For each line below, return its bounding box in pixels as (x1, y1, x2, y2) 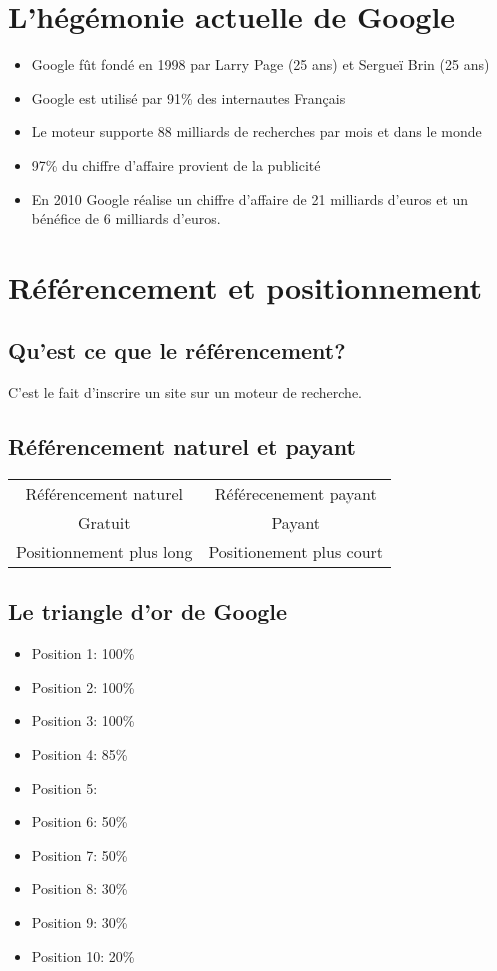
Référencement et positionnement (8, 266, 483, 307)
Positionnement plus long (16, 540, 193, 564)
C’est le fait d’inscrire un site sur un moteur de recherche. (8, 382, 363, 403)
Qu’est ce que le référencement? (8, 335, 346, 366)
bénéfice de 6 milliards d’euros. (31, 208, 221, 229)
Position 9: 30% (31, 912, 128, 933)
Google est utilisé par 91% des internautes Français (31, 87, 346, 108)
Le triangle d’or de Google (8, 596, 288, 627)
